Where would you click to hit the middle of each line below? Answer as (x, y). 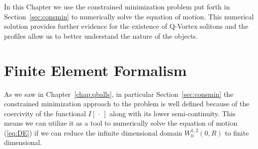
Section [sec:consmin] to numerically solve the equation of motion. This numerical (129, 16)
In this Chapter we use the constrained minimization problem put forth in (117, 6)
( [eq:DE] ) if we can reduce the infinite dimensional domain (93, 132)
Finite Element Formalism (95, 70)
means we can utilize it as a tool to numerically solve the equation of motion (121, 123)
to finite (237, 132)
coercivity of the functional (45, 113)
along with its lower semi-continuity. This (172, 113)
